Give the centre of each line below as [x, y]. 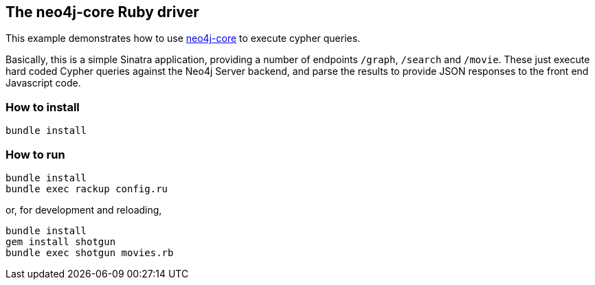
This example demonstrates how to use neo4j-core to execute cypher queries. [183, 38]
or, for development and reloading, [84, 209]
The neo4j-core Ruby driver [102, 12]
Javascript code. [43, 83]
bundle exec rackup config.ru [87, 189]
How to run [35, 154]
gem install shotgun [61, 241]
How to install [43, 107]
